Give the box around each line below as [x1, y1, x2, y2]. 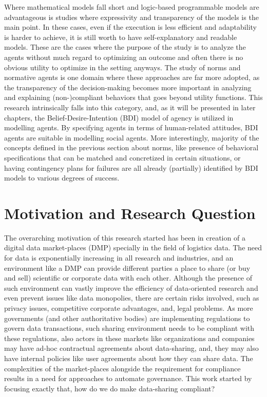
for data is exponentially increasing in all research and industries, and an [4, 252, 234, 263]
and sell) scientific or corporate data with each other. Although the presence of [4, 272, 253, 283]
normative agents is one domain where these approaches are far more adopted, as [4, 72, 260, 83]
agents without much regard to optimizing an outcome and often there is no [4, 51, 243, 62]
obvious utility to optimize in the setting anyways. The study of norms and [4, 62, 241, 72]
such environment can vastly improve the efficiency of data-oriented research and [4, 282, 258, 293]
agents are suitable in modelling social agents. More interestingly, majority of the [4, 132, 259, 143]
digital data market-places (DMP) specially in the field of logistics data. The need [4, 242, 262, 253]
